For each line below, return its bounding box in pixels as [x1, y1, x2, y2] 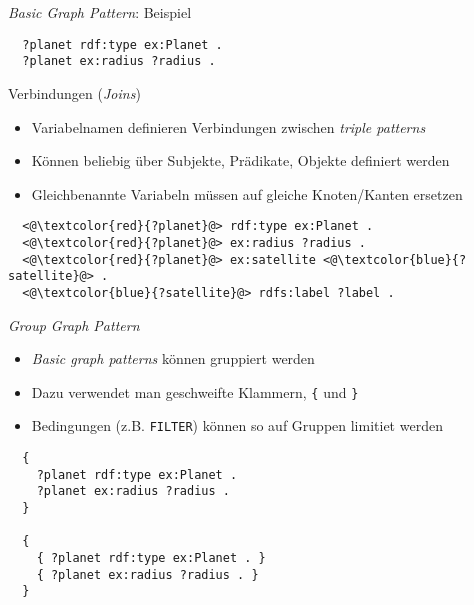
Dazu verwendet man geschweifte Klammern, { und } [31, 381, 359, 402]
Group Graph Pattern [8, 314, 140, 335]
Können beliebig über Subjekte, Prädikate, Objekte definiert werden [31, 150, 450, 171]
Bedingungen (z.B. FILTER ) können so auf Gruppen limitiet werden [31, 415, 443, 436]
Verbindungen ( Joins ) [8, 82, 141, 103]
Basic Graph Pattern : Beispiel [8, 2, 192, 22]
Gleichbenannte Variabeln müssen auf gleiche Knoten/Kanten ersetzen [31, 183, 463, 204]
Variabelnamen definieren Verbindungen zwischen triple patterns [31, 116, 426, 137]
